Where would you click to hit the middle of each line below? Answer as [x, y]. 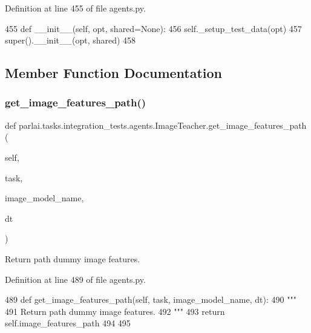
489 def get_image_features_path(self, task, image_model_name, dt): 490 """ [151, 299]
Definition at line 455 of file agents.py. [75, 8]
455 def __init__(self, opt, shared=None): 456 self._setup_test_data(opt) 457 [153, 28]
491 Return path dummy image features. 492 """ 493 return [115, 311]
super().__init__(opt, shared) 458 [70, 40]
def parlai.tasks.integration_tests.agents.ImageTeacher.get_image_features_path [156, 125]
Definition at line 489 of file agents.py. [75, 279]
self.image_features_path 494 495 [68, 323]
